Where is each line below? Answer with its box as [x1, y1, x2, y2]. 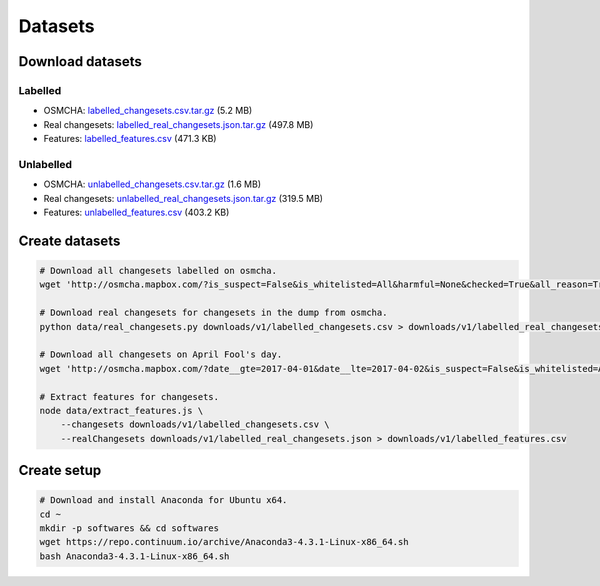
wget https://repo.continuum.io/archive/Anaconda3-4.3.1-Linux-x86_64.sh [39, 536, 409, 548]
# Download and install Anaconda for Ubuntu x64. [39, 495, 288, 506]
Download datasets [18, 53, 142, 70]
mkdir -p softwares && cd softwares [39, 523, 220, 534]
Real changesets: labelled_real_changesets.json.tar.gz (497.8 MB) [43, 118, 314, 130]
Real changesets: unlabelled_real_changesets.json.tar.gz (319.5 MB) [43, 192, 324, 204]
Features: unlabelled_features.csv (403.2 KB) [43, 206, 230, 219]
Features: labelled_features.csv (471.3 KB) [43, 133, 217, 145]
